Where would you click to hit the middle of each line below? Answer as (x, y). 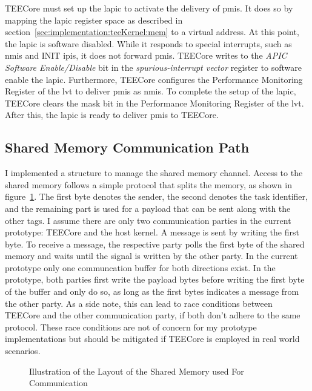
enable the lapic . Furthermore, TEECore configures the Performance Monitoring (154, 79)
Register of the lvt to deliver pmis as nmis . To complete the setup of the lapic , (151, 91)
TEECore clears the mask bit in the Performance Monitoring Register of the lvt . (154, 103)
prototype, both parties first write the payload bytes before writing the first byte (155, 279)
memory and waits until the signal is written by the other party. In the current (151, 256)
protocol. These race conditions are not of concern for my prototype (131, 327)
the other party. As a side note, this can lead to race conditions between (139, 303)
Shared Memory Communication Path (127, 147)
